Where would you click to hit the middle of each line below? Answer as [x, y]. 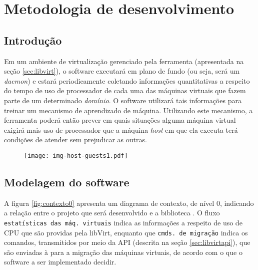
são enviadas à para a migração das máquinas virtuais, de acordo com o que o [123, 252]
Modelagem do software [67, 182]
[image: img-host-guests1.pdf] [76, 156]
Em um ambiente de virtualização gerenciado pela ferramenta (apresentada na [124, 61]
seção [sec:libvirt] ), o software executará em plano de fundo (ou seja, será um [122, 71]
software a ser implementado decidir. [60, 262]
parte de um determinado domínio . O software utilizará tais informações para [123, 100]
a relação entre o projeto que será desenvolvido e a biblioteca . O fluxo [112, 213]
